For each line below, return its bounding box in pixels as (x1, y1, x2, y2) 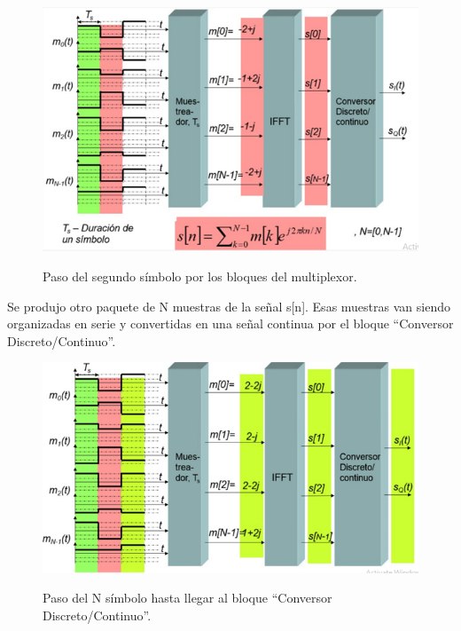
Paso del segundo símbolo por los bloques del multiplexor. (43, 266, 357, 285)
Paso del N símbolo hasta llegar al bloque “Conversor (43, 588, 332, 607)
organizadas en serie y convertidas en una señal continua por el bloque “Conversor (7, 314, 454, 333)
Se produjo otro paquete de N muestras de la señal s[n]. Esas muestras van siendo (7, 296, 450, 315)
